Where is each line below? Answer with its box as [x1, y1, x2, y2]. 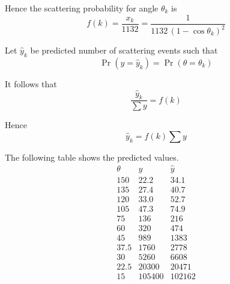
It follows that [5, 77, 57, 90]
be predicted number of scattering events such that [30, 44, 218, 56]
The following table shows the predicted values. [5, 151, 179, 164]
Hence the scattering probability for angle [5, 2, 159, 14]
